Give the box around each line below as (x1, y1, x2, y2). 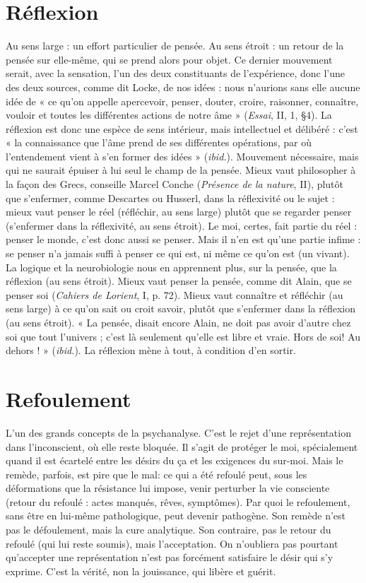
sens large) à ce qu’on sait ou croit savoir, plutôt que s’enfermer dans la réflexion (6, 301, 355, 316)
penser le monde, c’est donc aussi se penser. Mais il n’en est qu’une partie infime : (6, 232, 361, 247)
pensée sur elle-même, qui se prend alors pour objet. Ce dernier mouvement (6, 52, 333, 66)
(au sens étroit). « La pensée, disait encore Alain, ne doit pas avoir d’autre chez (6, 315, 351, 329)
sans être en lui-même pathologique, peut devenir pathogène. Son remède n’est (6, 508, 346, 523)
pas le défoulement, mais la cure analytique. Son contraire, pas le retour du (6, 522, 331, 537)
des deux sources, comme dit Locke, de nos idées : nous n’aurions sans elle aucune (6, 79, 360, 94)
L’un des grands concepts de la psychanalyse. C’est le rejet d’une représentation (6, 425, 351, 440)
